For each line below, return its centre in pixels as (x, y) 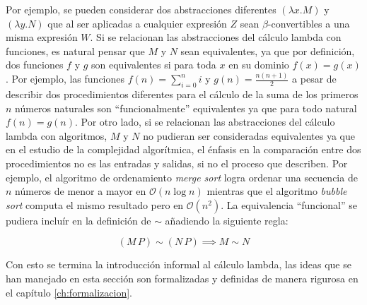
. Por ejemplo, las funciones (65, 79)
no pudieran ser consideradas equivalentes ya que (249, 135)
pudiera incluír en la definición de (78, 220)
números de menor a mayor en (81, 191)
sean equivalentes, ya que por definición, (268, 50)
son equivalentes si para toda (154, 65)
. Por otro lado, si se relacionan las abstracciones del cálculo (205, 122)
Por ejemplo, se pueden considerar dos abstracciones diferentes (141, 9)
